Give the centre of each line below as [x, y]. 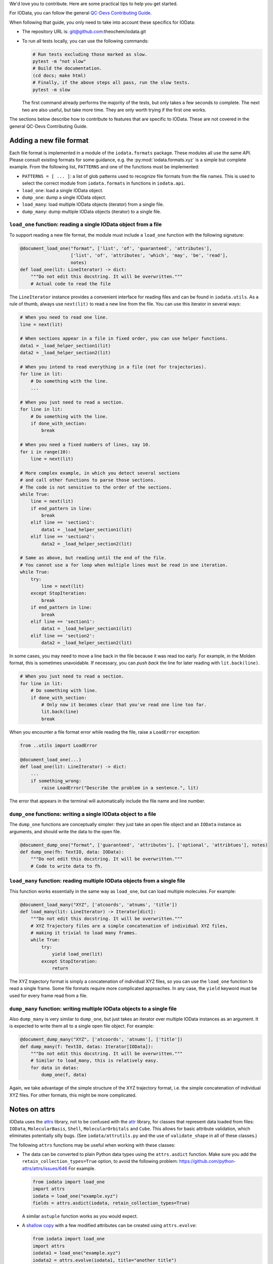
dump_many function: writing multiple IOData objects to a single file [93, 1009]
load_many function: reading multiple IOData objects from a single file [97, 881]
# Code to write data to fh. [67, 866]
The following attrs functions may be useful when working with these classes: [92, 1145]
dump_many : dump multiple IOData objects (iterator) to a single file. [92, 211]
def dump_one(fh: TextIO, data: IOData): [72, 852]
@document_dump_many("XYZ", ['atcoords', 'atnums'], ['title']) [101, 1040]
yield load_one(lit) [77, 954]
